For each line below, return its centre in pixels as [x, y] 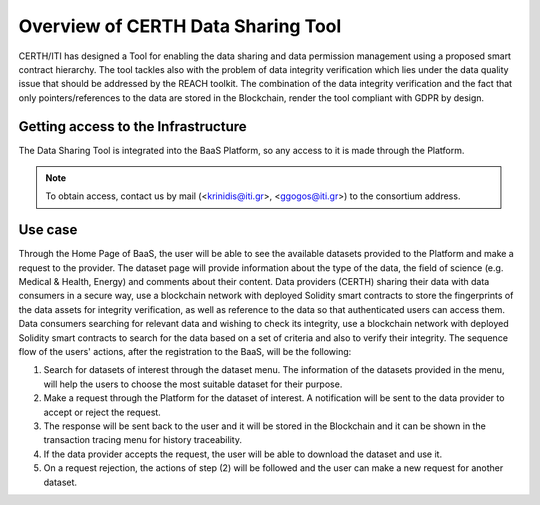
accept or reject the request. [102, 412]
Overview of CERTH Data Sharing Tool [180, 26]
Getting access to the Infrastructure [132, 126]
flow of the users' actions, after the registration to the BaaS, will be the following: [185, 352]
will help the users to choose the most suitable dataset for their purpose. [193, 384]
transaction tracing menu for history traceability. [142, 440]
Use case [48, 230]
